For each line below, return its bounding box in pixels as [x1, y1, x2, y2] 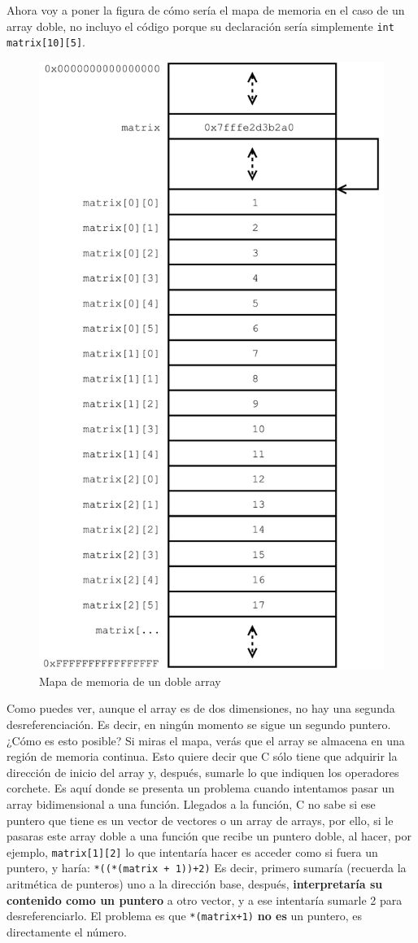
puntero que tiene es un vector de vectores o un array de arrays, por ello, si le [7, 811, 394, 828]
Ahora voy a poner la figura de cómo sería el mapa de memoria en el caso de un [7, 2, 405, 18]
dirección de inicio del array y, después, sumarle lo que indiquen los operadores [7, 763, 399, 780]
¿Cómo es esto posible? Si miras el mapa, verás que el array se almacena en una [7, 731, 405, 749]
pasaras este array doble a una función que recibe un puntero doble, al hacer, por [7, 827, 411, 845]
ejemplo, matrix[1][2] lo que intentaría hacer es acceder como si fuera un [7, 843, 378, 860]
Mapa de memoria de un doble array [39, 672, 221, 689]
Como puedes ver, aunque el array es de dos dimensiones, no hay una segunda [7, 700, 395, 717]
